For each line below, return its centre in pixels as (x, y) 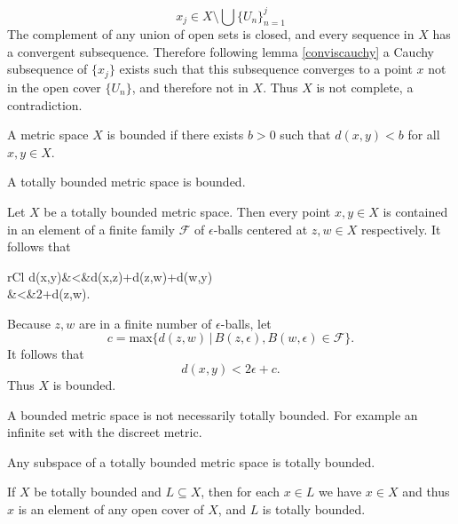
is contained (415, 211)
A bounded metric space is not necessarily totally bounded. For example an (213, 414)
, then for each (240, 492)
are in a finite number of (145, 323)
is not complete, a (365, 87)
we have (340, 492)
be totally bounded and (98, 492)
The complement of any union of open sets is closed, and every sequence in (211, 34)
